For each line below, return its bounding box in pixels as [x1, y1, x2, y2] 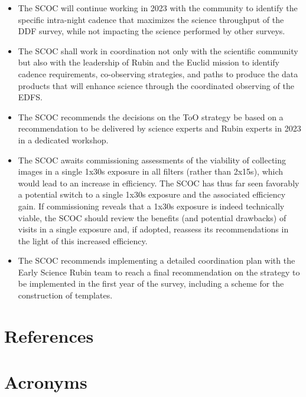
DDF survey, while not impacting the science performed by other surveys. [18, 25, 285, 37]
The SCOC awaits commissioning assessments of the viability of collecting [18, 153, 287, 166]
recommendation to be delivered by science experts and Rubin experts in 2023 [18, 122, 301, 134]
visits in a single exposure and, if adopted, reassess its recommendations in [18, 223, 289, 235]
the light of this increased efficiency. [18, 234, 148, 247]
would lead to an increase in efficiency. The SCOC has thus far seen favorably [18, 176, 300, 189]
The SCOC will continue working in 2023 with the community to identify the [18, 2, 298, 14]
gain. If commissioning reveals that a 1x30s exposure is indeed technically [18, 199, 285, 212]
